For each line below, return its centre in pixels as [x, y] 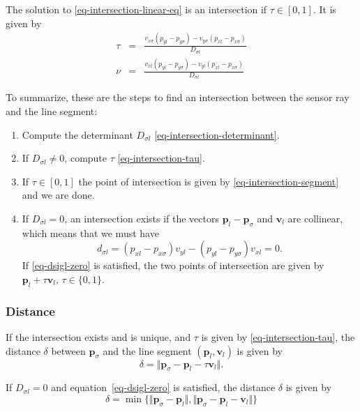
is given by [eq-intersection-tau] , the [278, 336]
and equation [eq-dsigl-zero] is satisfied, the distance [163, 387]
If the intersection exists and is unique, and [98, 336]
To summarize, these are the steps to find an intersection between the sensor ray [178, 97]
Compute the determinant [77, 134]
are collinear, [315, 218]
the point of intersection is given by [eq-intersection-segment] [209, 181]
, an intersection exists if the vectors [142, 218]
